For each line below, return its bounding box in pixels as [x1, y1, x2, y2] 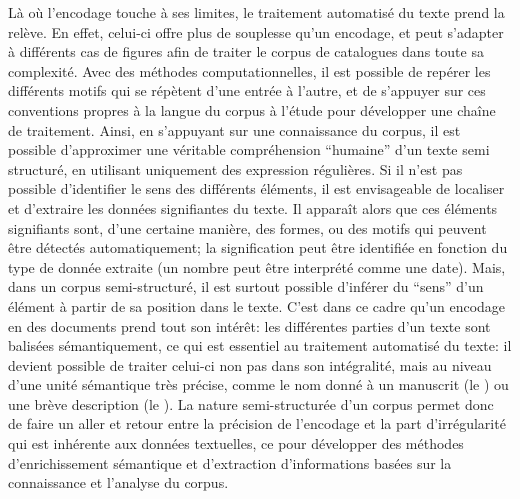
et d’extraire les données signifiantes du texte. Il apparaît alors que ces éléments [8, 197, 498, 218]
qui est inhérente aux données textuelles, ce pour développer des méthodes [8, 433, 464, 454]
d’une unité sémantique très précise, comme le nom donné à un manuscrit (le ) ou [8, 374, 509, 395]
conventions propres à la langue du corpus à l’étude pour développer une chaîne [8, 99, 496, 120]
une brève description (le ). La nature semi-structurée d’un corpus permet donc [8, 393, 494, 414]
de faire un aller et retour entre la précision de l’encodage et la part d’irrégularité [8, 413, 506, 434]
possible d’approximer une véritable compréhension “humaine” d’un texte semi [8, 139, 490, 160]
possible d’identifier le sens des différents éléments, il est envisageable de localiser [8, 178, 505, 199]
